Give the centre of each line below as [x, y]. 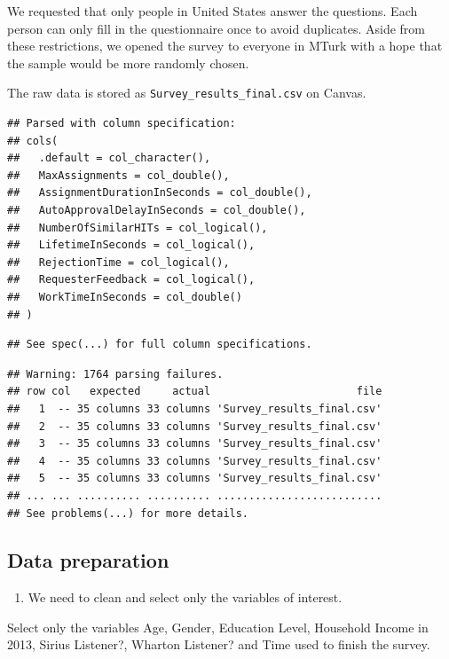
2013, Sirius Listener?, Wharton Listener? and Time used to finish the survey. [219, 644]
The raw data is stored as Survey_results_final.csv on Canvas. [187, 93]
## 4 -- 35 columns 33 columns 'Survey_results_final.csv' [195, 461]
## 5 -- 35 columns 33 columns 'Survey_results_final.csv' [195, 479]
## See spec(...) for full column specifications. [160, 345]
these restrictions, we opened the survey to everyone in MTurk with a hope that [225, 46]
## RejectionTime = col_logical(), [118, 262]
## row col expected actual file [195, 392]
